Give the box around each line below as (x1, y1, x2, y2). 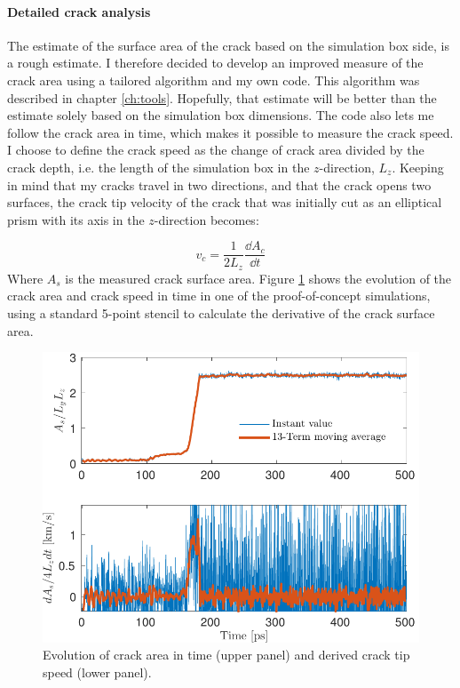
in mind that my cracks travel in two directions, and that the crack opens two (7, 175, 432, 194)
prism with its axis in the (7, 210, 145, 228)
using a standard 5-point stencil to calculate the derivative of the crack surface (7, 304, 435, 323)
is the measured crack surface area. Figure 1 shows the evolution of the (65, 268, 452, 287)
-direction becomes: (154, 210, 259, 228)
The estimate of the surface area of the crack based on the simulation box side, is (7, 36, 449, 54)
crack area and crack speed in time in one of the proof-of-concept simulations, (7, 286, 431, 305)
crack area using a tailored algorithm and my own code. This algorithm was (7, 70, 420, 89)
